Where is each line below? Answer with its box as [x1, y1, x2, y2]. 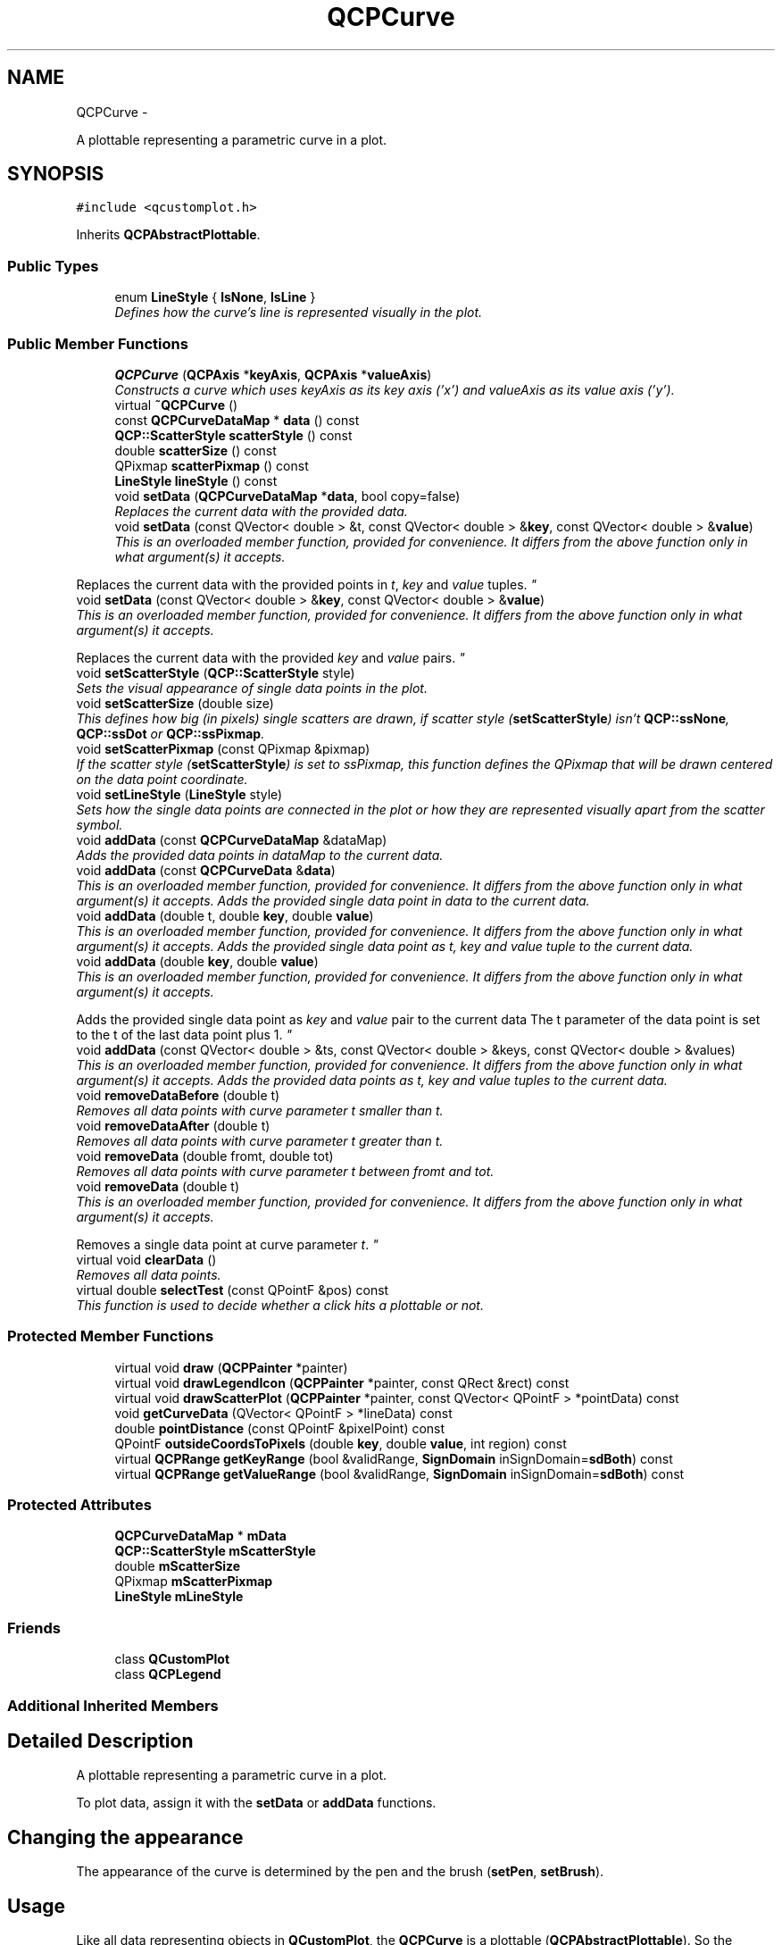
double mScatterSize [114, 1558, 241, 1574]
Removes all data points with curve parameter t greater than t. [76, 1132, 444, 1148]
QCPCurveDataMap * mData [114, 1528, 287, 1544]
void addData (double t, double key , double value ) [76, 907, 374, 923]
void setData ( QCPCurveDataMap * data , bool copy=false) [114, 488, 461, 504]
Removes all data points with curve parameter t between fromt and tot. [76, 1163, 495, 1179]
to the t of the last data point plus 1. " [76, 1026, 293, 1042]
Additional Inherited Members [7, 1696, 219, 1715]
